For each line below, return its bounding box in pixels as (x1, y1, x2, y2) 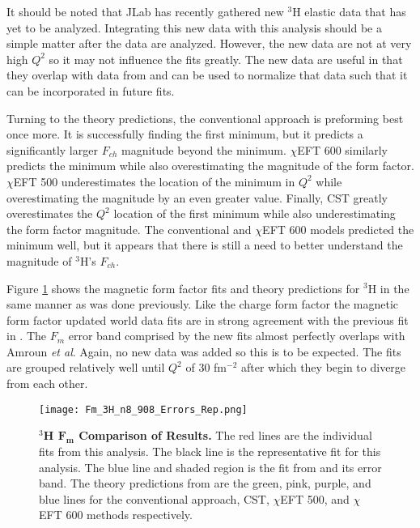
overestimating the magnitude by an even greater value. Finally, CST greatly (6, 189, 388, 206)
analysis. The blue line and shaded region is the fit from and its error (39, 458, 382, 475)
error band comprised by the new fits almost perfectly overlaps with (68, 327, 405, 344)
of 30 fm (185, 359, 227, 376)
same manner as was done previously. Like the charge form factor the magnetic (6, 296, 399, 313)
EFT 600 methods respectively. (39, 506, 193, 523)
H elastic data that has (292, 3, 406, 19)
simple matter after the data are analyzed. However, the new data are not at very (6, 35, 412, 52)
